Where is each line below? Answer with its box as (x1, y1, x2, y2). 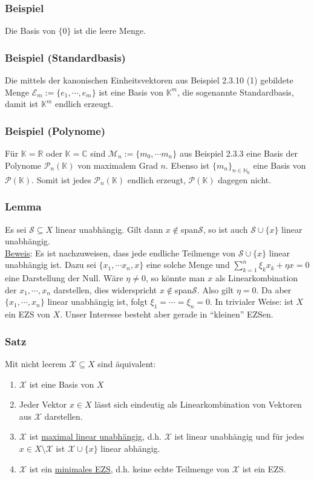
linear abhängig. (100, 442, 160, 454)
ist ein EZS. (242, 462, 286, 475)
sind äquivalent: (97, 357, 156, 370)
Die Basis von (5, 24, 56, 37)
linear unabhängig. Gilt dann (55, 223, 163, 235)
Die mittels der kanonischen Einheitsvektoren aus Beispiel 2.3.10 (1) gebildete (5, 74, 293, 86)
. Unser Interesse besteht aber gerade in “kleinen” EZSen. (60, 308, 273, 321)
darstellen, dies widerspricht (53, 283, 157, 296)
